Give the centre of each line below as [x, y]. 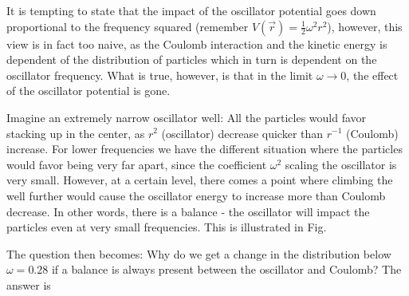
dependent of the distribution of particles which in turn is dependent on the [192, 59]
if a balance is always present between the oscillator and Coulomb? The [226, 269]
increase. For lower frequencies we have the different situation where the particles [204, 149]
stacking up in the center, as [76, 133]
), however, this [365, 26]
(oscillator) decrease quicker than [242, 133]
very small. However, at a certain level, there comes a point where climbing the [200, 180]
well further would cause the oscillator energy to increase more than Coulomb [196, 195]
